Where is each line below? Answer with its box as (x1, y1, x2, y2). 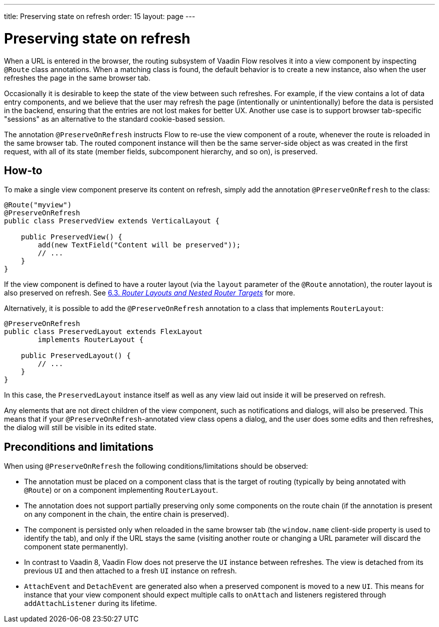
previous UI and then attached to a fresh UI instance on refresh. (24, 566, 237, 575)
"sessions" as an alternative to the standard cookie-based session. (4, 114, 225, 123)
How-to (4, 164, 43, 177)
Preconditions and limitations (4, 440, 154, 453)
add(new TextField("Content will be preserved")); (38, 241, 241, 249)
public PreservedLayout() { (21, 352, 131, 360)
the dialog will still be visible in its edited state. (4, 423, 157, 432)
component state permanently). (24, 542, 128, 551)
